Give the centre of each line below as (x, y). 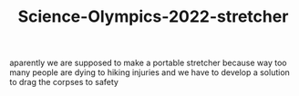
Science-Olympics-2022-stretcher (153, 17)
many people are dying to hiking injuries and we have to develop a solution (149, 72)
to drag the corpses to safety (64, 82)
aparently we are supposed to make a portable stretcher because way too (148, 63)
